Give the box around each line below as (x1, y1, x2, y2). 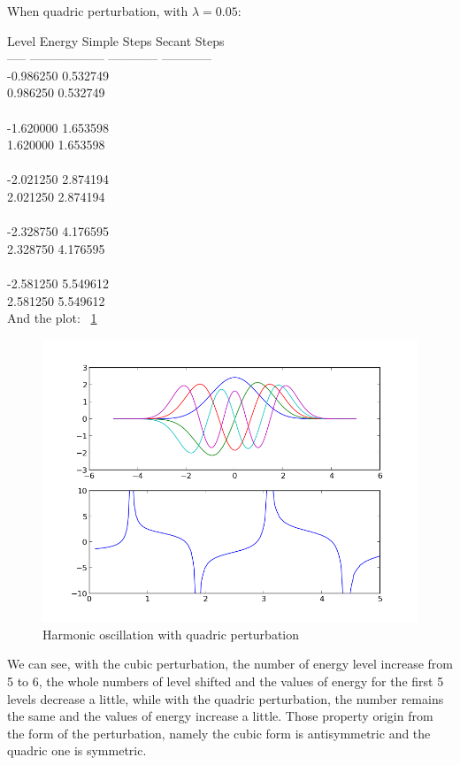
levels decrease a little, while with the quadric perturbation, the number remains (7, 689, 444, 708)
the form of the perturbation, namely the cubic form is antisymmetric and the (7, 723, 431, 742)
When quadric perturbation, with (7, 2, 188, 19)
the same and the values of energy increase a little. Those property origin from (7, 707, 433, 725)
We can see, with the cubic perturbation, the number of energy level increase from (7, 654, 453, 673)
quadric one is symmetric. (7, 741, 147, 760)
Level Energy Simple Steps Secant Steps (7, 31, 225, 50)
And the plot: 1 (7, 309, 97, 327)
